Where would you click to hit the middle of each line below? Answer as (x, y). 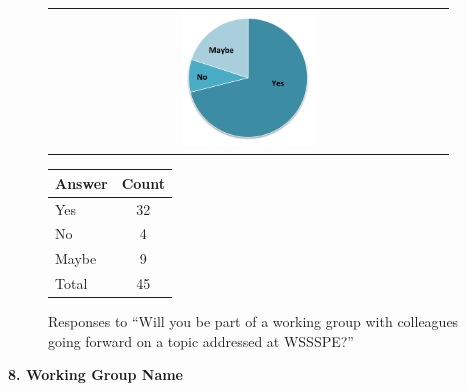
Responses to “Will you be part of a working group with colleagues (253, 321)
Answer (81, 182)
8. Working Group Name (95, 374)
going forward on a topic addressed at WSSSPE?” (201, 340)
